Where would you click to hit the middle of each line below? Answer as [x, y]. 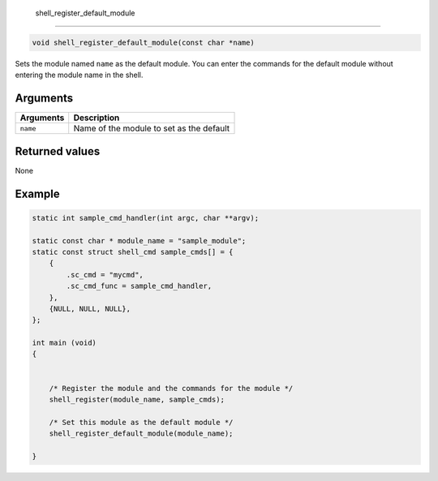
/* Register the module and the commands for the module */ [171, 388]
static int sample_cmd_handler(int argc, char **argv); [146, 218]
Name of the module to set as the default [152, 128]
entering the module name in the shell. [79, 75]
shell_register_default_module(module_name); [141, 434]
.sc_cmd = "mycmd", [105, 275]
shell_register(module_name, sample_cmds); [137, 400]
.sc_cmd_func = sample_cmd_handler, [139, 286]
